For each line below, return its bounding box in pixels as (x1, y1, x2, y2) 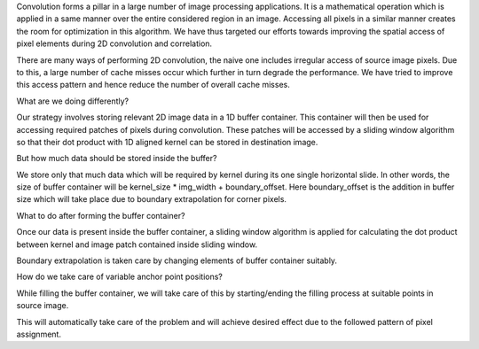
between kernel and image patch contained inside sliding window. (16, 239, 257, 250)
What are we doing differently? (16, 96, 129, 106)
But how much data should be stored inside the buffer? (16, 153, 217, 164)
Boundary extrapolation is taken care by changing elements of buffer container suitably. (16, 255, 337, 266)
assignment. (16, 329, 62, 339)
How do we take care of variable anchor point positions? (16, 271, 224, 283)
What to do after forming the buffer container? (16, 210, 185, 221)
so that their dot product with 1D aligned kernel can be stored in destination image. (16, 136, 318, 147)
